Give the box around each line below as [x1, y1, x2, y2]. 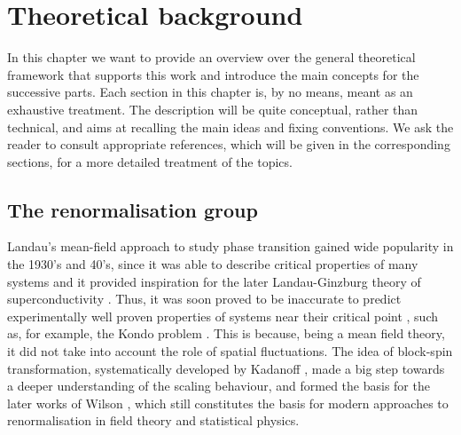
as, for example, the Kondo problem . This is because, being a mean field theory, [7, 324, 445, 343]
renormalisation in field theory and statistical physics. [7, 411, 300, 430]
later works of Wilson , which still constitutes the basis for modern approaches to [7, 393, 449, 412]
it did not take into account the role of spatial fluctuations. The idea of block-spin [7, 342, 453, 360]
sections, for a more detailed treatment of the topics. [7, 152, 293, 170]
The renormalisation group [7, 195, 258, 223]
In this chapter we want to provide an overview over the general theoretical [7, 48, 416, 67]
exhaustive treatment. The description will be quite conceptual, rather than [7, 99, 418, 118]
